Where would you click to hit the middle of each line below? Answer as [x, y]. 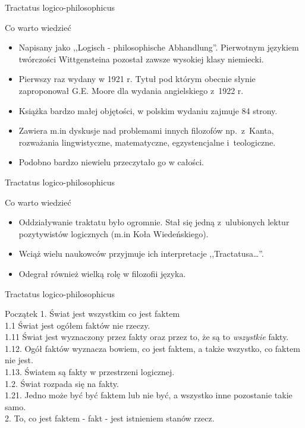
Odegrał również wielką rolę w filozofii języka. [102, 273]
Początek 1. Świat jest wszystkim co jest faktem [92, 314]
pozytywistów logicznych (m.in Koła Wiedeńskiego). [114, 233]
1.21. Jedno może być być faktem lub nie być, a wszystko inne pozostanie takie [149, 395]
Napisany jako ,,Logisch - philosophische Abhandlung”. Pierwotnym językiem [159, 47]
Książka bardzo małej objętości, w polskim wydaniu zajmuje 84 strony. [148, 110]
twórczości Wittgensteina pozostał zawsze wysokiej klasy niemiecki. [141, 59]
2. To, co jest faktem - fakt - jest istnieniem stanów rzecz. [110, 418]
